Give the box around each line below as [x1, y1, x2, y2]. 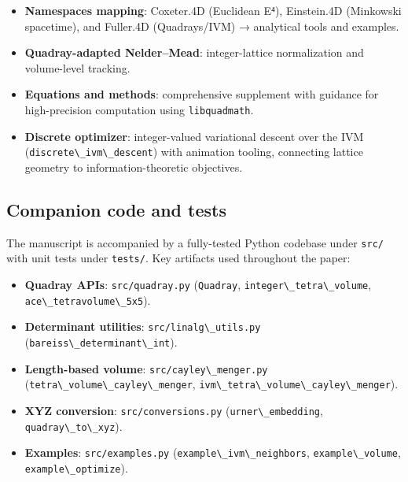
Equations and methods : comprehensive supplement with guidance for [24, 86, 379, 102]
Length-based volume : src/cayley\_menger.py [24, 360, 268, 376]
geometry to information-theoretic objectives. [24, 158, 243, 175]
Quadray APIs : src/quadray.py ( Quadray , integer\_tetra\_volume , [24, 276, 372, 292]
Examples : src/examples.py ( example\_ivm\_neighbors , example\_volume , [24, 444, 401, 461]
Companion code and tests [6, 197, 226, 221]
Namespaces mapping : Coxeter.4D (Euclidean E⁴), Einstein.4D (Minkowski [24, 2, 402, 18]
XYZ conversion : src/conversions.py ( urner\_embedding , [24, 402, 323, 418]
